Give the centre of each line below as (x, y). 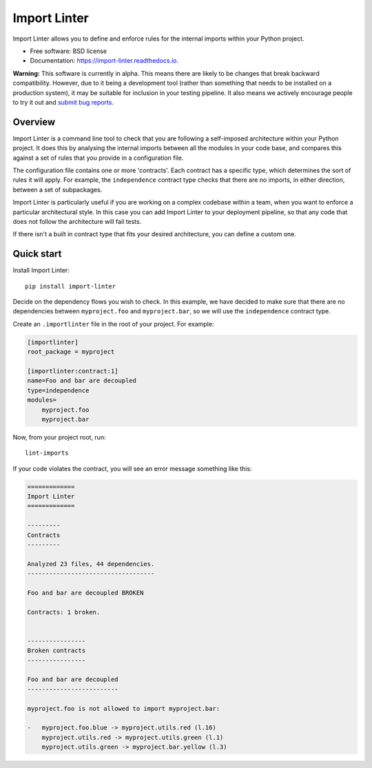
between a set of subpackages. (58, 189)
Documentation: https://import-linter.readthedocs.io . (104, 61)
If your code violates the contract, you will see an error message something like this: (132, 468)
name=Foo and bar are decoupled (82, 381)
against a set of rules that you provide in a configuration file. (98, 158)
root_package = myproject (71, 352)
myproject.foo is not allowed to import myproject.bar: (124, 708)
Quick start (37, 254)
